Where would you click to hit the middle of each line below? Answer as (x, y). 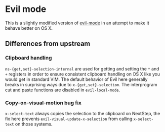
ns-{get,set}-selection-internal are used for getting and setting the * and (82, 68)
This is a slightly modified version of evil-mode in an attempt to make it (77, 23)
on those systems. (34, 124)
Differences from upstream (48, 44)
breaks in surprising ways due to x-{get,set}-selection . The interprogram (81, 84)
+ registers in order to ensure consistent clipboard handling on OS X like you (82, 74)
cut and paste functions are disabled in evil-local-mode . (62, 90)
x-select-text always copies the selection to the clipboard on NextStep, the (83, 113)
